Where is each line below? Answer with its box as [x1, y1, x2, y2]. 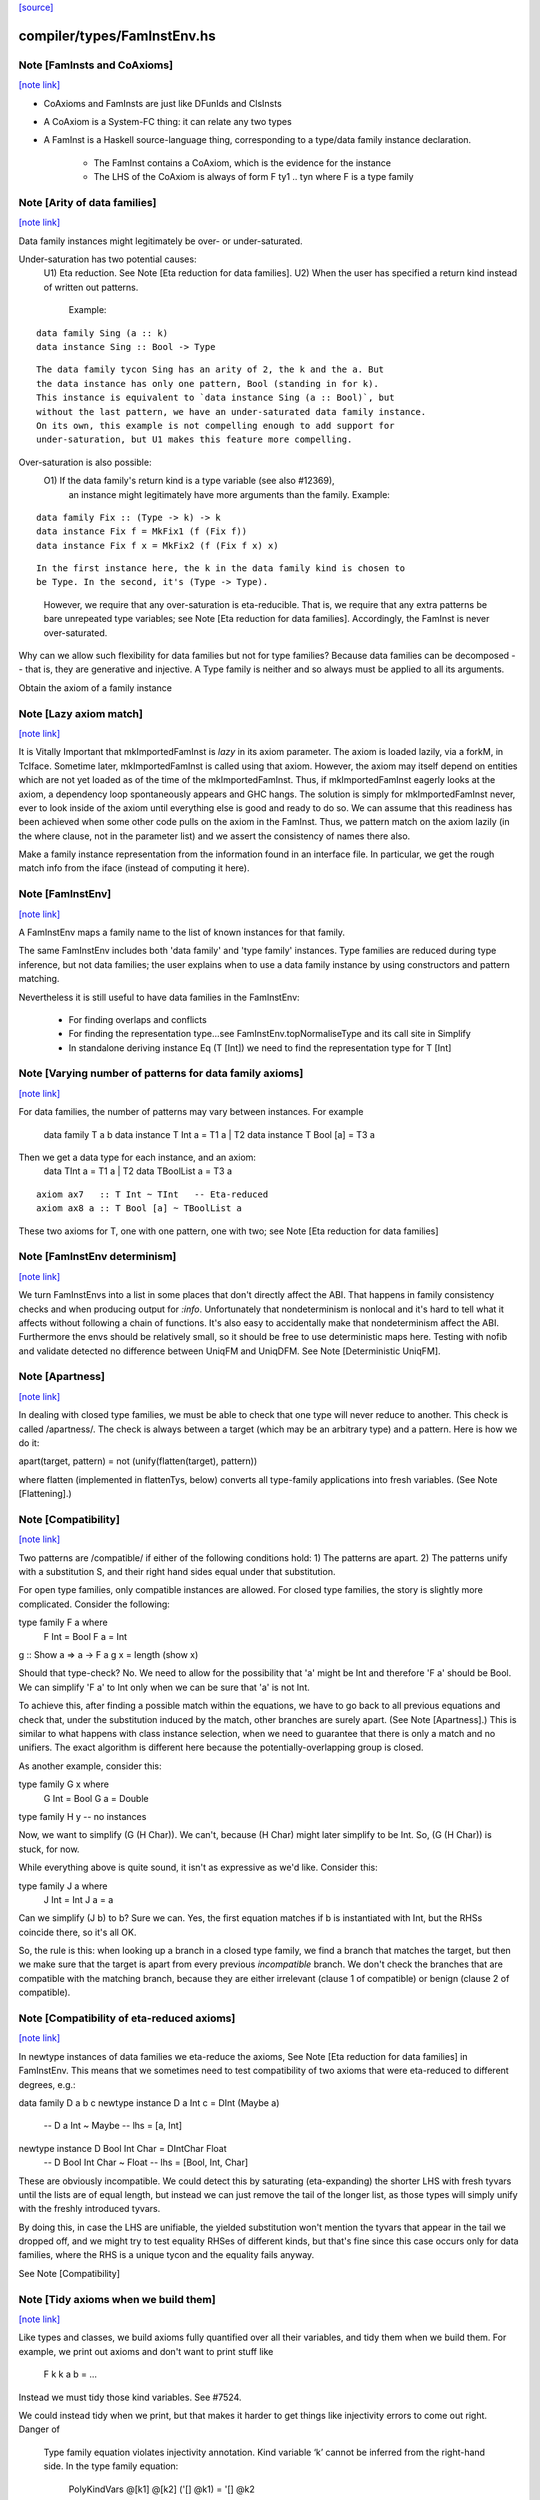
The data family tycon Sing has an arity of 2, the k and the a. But [36, 364, 385, 375]
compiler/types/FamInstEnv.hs [18, 27, 216, 44]
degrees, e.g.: [18, 2078, 76, 2090]
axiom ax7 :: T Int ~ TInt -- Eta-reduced [36, 1188, 269, 1200]
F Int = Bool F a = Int [43, 1630, 128, 1642]
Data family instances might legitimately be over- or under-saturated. [18, 235, 304, 247]
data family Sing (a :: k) [36, 327, 169, 339]
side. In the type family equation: [43, 2460, 179, 2472]
